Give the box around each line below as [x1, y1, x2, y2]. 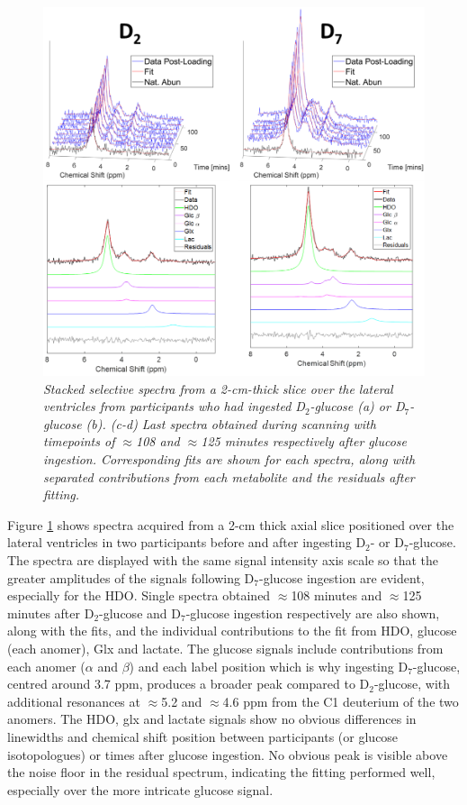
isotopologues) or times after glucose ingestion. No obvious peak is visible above [7, 745, 448, 764]
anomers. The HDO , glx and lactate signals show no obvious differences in [7, 709, 417, 728]
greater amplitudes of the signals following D [7, 568, 255, 587]
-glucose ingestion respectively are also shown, [185, 603, 440, 622]
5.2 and [161, 691, 202, 710]
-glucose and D [99, 603, 181, 622]
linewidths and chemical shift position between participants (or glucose [7, 727, 399, 746]
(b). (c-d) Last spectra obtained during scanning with [85, 414, 376, 433]
